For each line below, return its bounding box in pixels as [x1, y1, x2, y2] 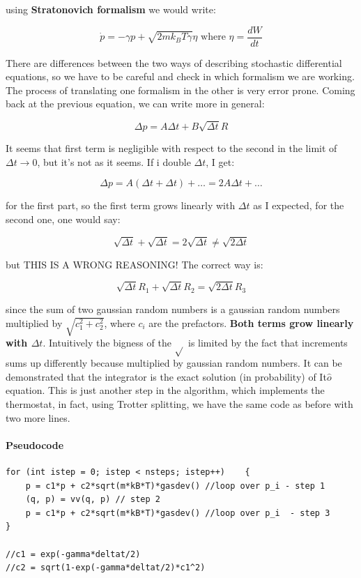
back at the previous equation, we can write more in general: [6, 96, 265, 111]
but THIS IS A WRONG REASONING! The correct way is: [6, 257, 263, 271]
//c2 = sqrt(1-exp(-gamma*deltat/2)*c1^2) [6, 563, 206, 573]
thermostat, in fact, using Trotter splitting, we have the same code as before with [6, 397, 353, 411]
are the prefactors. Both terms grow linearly [148, 315, 354, 330]
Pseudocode [6, 437, 64, 452]
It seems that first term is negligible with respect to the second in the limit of [6, 141, 337, 155]
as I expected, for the [253, 198, 344, 213]
